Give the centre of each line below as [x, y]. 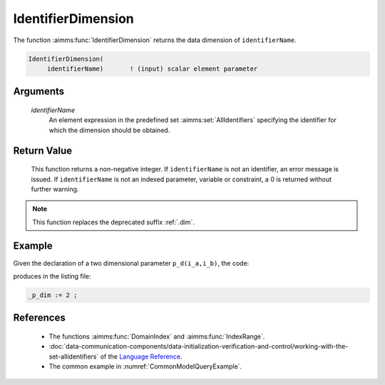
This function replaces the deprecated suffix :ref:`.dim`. [114, 222]
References [39, 318]
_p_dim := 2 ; [53, 295]
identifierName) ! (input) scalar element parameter [152, 69]
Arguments [39, 92]
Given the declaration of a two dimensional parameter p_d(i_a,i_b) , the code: [131, 263]
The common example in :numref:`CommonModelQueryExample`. [145, 366]
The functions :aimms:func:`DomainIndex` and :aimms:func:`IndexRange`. [157, 336]
